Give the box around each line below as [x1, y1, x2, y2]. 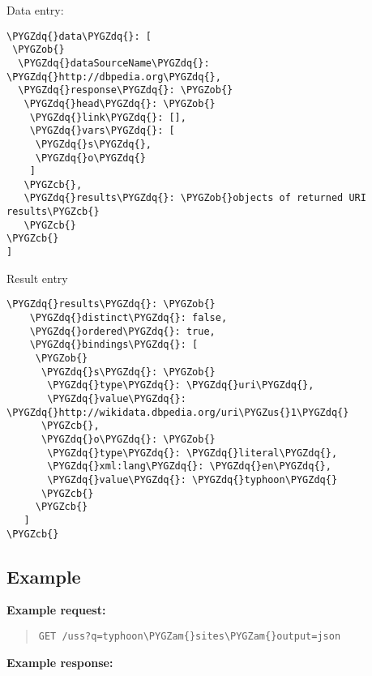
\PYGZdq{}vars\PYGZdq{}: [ [29, 125, 175, 137]
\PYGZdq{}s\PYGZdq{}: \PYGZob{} [41, 366, 216, 378]
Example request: [6, 601, 106, 618]
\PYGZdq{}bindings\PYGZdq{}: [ [29, 339, 199, 351]
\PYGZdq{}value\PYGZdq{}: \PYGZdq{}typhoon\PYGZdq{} [47, 473, 338, 486]
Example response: [6, 653, 113, 670]
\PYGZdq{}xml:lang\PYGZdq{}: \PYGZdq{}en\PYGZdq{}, [47, 460, 331, 473]
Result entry [6, 269, 68, 286]
